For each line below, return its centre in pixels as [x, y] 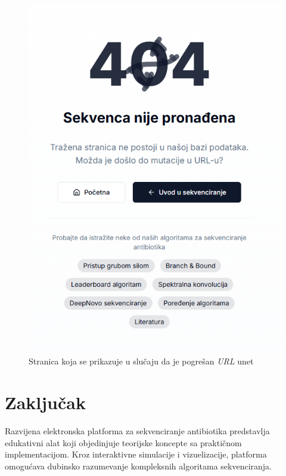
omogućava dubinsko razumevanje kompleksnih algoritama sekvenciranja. [138, 466]
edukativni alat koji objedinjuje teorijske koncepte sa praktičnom [123, 442]
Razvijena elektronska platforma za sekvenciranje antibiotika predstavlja [137, 431]
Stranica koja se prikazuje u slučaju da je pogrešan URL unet [141, 361]
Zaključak [45, 402]
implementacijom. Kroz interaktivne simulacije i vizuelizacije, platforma [136, 454]
